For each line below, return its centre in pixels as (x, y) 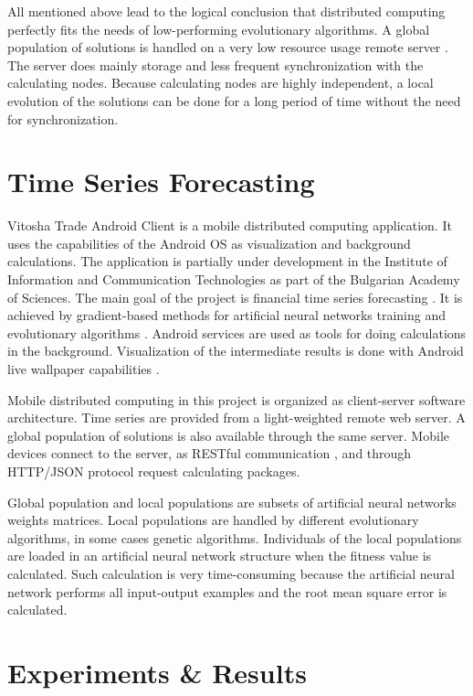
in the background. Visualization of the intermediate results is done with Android (236, 351)
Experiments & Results (157, 672)
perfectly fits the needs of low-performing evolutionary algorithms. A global (219, 29)
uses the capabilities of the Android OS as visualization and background (209, 243)
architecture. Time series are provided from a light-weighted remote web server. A (236, 418)
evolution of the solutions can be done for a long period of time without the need (234, 100)
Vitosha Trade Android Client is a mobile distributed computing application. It (230, 225)
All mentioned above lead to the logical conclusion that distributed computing (226, 11)
